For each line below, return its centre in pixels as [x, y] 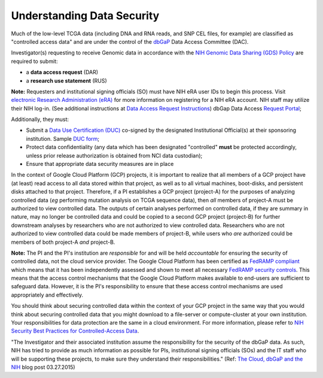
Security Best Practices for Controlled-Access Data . [75, 331]
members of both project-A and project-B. [63, 242]
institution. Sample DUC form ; [63, 138]
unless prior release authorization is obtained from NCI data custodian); [114, 155]
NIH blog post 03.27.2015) [43, 367]
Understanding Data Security [85, 16]
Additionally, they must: [40, 119]
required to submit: [34, 61]
